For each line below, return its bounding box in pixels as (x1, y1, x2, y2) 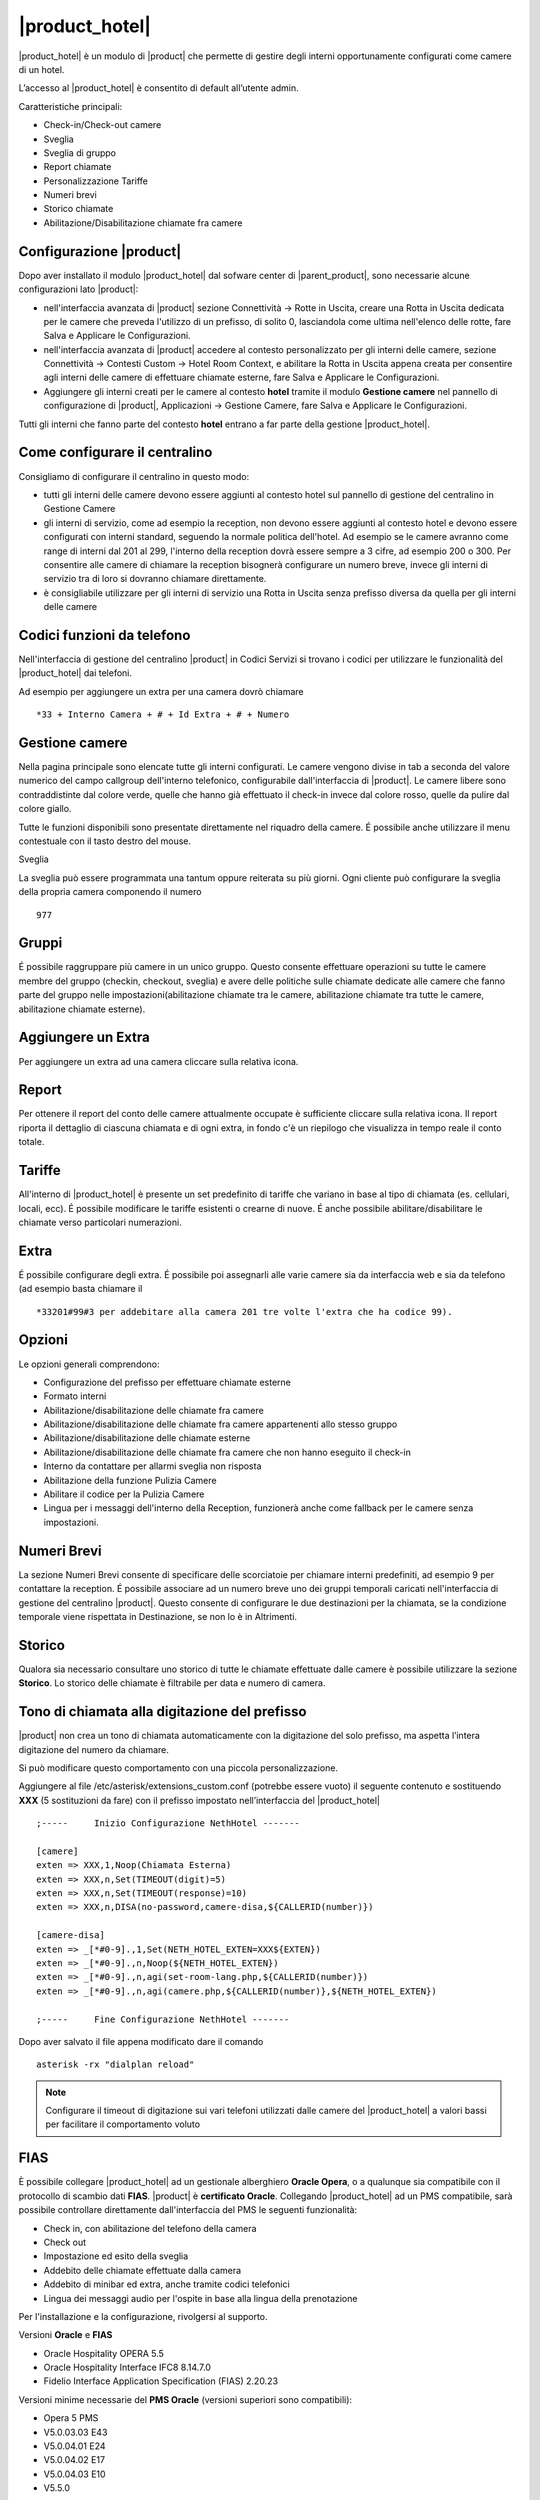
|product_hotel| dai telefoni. (18, 667, 132, 679)
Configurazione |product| (18, 243, 182, 260)
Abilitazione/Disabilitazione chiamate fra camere (43, 216, 243, 229)
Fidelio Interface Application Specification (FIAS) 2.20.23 (43, 2375, 279, 2387)
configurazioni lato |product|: (18, 283, 139, 295)
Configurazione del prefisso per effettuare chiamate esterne (43, 1376, 292, 1388)
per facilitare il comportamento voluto (45, 2118, 200, 2130)
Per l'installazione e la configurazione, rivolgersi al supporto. (18, 2310, 269, 2322)
